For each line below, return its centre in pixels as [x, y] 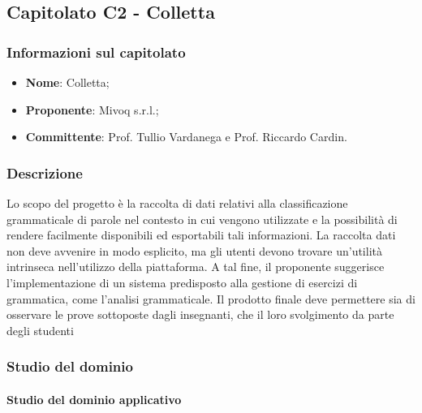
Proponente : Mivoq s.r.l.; [92, 109]
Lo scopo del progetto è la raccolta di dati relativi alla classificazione [177, 203]
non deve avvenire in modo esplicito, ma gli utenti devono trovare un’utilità [194, 250]
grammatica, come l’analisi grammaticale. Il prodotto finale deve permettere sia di [211, 298]
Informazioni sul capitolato [96, 52]
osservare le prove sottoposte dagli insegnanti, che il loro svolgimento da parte [200, 314]
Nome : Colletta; [67, 82]
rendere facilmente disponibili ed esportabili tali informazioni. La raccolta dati [201, 235]
